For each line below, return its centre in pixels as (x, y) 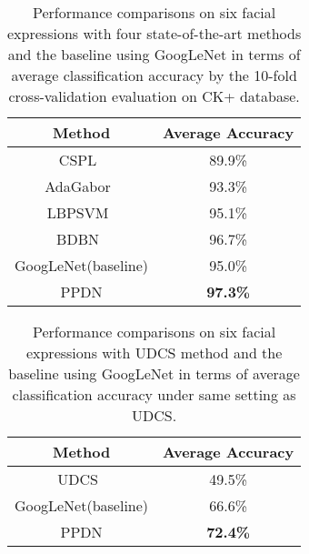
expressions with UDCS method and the (154, 353)
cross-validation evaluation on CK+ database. (154, 96)
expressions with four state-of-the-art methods (154, 33)
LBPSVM (78, 212)
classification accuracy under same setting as (154, 394)
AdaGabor (78, 186)
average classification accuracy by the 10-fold (154, 75)
